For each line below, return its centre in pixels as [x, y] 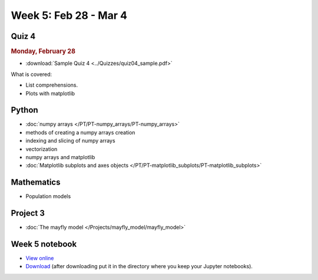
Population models [48, 196]
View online [40, 258]
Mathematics [36, 182]
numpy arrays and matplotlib [60, 157]
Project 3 [28, 213]
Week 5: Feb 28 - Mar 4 [69, 15]
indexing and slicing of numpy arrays [70, 141]
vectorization [42, 149]
